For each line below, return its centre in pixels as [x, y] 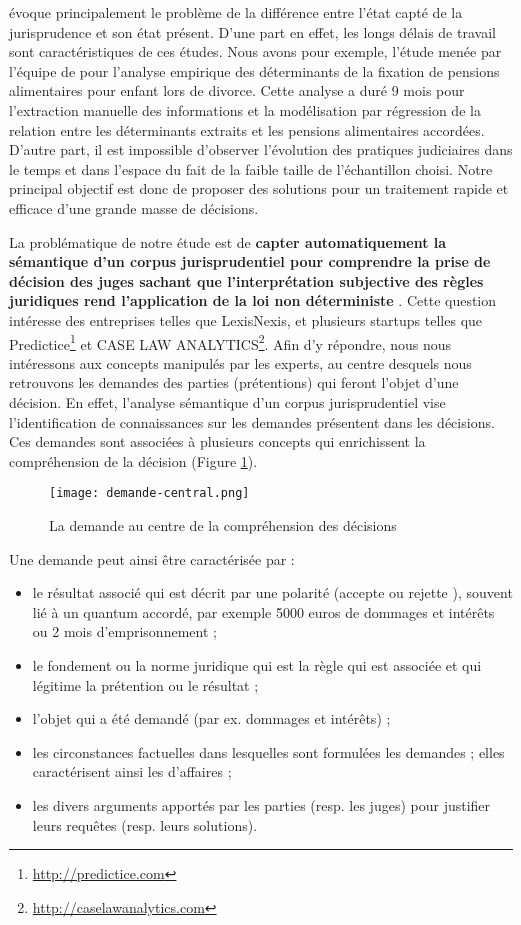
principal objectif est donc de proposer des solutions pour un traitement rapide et [259, 188]
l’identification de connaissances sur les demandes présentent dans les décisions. [252, 421]
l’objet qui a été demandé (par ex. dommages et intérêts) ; [211, 718]
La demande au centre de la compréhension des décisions [223, 524]
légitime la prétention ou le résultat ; [145, 684]
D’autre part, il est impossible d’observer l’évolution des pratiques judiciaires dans [261, 149]
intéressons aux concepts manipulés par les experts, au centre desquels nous [240, 362]
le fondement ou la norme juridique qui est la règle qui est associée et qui [257, 664]
